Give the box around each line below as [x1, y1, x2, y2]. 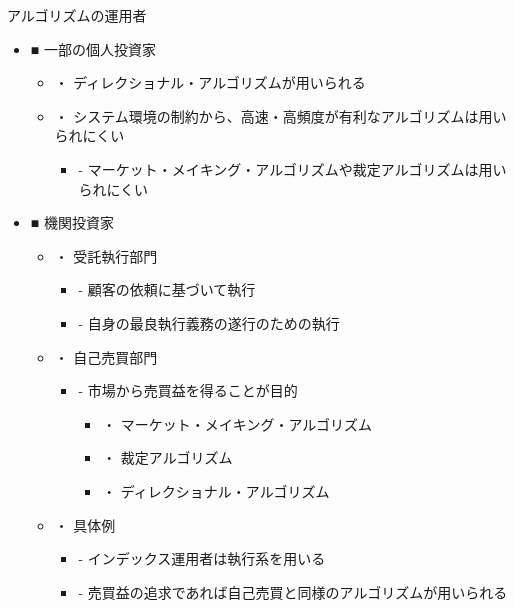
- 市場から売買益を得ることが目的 [78, 380, 298, 401]
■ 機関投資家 [30, 212, 114, 233]
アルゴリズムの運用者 [7, 5, 147, 25]
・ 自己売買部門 [54, 346, 158, 367]
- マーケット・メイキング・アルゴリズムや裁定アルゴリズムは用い [78, 158, 507, 179]
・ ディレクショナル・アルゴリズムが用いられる [54, 72, 366, 93]
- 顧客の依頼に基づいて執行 [78, 279, 256, 300]
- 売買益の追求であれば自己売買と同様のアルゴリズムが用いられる [78, 581, 508, 602]
